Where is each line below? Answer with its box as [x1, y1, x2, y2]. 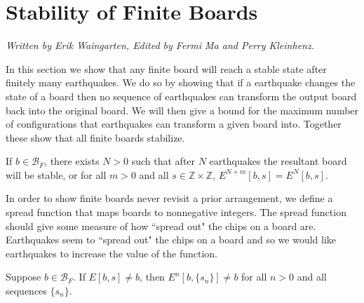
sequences [6, 283, 47, 298]
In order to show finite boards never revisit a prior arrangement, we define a [6, 191, 333, 206]
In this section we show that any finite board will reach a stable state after [6, 61, 327, 76]
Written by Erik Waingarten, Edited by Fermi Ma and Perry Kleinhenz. [6, 38, 314, 53]
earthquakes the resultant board [209, 154, 347, 168]
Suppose [6, 269, 41, 284]
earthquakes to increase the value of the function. [6, 245, 218, 260]
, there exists [44, 154, 100, 168]
